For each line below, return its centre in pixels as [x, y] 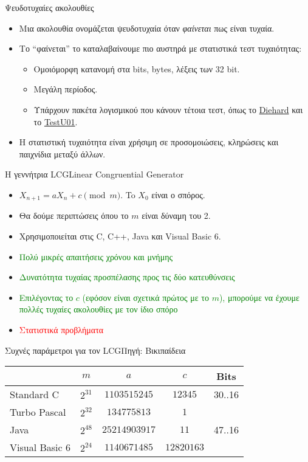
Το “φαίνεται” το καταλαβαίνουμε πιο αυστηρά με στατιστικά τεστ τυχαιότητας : [160, 48]
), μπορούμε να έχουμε [259, 297]
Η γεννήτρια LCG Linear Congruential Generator [94, 174]
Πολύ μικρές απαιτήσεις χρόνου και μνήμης [96, 256]
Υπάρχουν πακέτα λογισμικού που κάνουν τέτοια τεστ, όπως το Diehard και [168, 109]
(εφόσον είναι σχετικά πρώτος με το [145, 297]
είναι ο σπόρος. [178, 194]
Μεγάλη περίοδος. [66, 89]
